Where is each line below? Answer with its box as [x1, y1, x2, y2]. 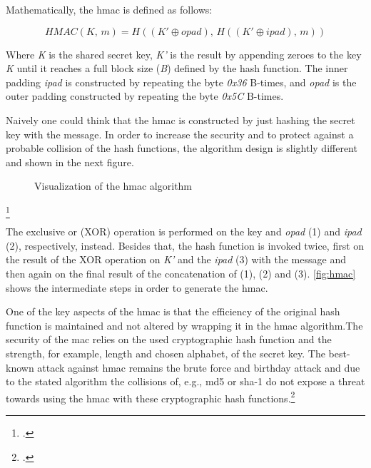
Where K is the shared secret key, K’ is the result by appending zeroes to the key [6, 46, 362, 61]
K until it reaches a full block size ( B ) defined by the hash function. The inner [6, 61, 348, 76]
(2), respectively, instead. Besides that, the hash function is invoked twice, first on [6, 238, 365, 253]
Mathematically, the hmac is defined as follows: [6, 2, 213, 16]
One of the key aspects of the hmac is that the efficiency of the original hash [6, 304, 340, 319]
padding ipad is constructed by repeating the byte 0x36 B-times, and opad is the [6, 74, 357, 89]
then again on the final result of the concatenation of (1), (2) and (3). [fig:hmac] [6, 266, 356, 281]
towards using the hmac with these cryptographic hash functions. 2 [6, 388, 295, 405]
